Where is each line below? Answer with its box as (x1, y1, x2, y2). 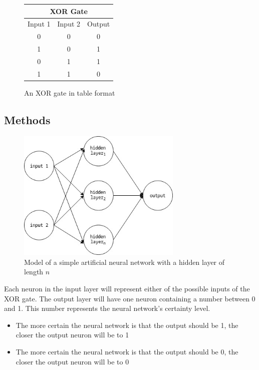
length (24, 266, 44, 277)
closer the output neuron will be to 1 (16, 329, 129, 340)
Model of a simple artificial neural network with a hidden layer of (24, 256, 225, 267)
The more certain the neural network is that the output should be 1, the (16, 319, 238, 330)
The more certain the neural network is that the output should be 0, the (16, 346, 238, 356)
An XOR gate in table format (24, 87, 115, 98)
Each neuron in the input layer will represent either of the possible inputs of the (4, 283, 250, 293)
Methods (4, 112, 51, 127)
